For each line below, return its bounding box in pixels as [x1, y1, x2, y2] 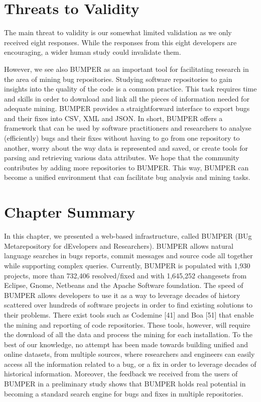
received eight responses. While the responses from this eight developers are [4, 37, 237, 47]
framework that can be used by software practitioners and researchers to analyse [4, 123, 251, 133]
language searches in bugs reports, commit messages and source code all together [4, 250, 253, 261]
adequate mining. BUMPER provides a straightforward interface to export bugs [4, 103, 250, 114]
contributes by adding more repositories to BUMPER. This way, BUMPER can [4, 162, 249, 172]
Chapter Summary [4, 202, 136, 222]
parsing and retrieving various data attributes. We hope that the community [4, 152, 239, 163]
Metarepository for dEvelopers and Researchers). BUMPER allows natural [4, 240, 233, 251]
